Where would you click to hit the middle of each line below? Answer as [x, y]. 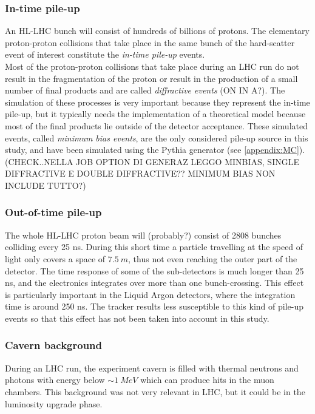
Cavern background [54, 345]
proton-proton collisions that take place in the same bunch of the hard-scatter [150, 42]
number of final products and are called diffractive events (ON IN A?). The [145, 90]
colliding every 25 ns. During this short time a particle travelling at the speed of [154, 247]
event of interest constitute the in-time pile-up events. [105, 54]
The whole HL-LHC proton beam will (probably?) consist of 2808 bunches [143, 235]
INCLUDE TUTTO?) [46, 185]
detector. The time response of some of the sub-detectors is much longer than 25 [154, 270]
